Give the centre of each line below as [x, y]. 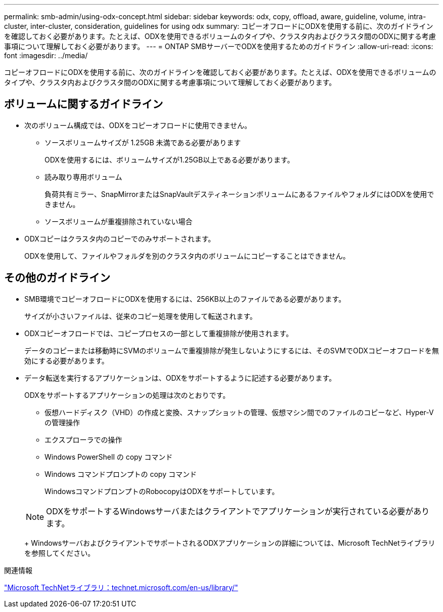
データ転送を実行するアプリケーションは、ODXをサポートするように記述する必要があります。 [180, 378]
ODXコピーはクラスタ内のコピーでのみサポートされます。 [120, 238]
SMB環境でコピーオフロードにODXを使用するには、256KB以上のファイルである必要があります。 [185, 299]
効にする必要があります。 [67, 360]
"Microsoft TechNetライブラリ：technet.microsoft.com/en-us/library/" [121, 587]
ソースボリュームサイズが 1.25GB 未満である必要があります [143, 142]
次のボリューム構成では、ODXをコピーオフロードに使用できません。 [138, 125]
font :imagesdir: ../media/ [46, 55]
